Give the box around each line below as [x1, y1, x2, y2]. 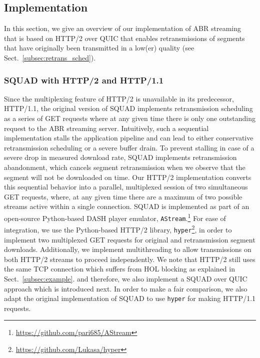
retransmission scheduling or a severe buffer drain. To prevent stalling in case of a [4, 142, 254, 152]
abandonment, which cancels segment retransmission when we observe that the [4, 161, 245, 172]
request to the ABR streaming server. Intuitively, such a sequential [4, 122, 209, 133]
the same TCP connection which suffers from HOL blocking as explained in [4, 263, 235, 274]
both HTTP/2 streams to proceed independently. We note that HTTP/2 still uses [4, 253, 255, 264]
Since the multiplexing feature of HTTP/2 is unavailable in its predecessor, [4, 93, 234, 103]
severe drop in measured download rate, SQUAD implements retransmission [4, 152, 237, 162]
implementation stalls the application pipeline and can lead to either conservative [4, 132, 253, 143]
